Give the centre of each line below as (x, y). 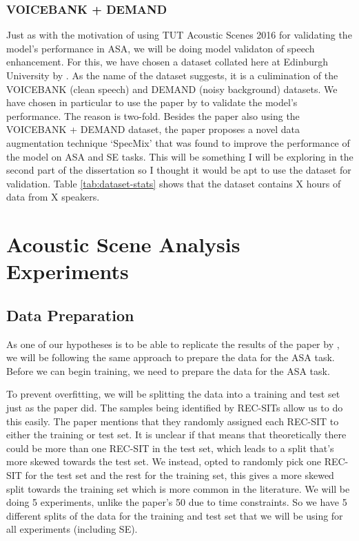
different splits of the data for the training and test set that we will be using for (175, 515)
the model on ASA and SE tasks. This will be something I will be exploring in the (180, 156)
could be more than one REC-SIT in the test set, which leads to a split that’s (170, 448)
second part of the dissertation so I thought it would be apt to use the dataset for (179, 170)
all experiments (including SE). (72, 529)
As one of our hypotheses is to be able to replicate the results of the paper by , (173, 344)
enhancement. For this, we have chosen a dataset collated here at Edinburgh (167, 62)
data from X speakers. (53, 197)
